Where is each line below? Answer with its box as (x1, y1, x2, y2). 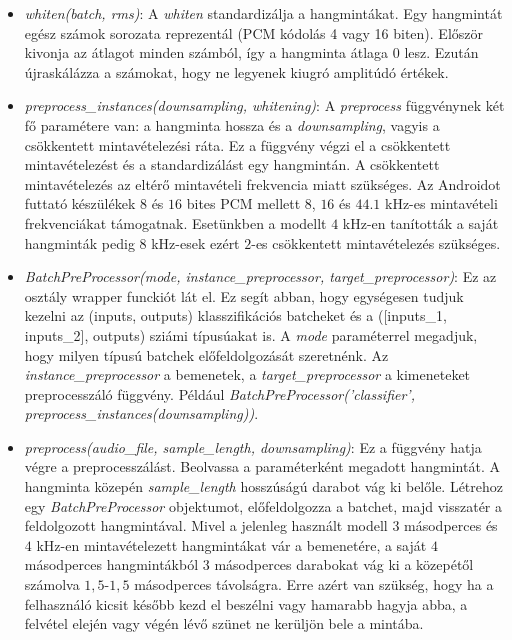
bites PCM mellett (186, 193, 301, 214)
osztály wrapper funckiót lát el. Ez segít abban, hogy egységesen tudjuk (24, 285, 464, 306)
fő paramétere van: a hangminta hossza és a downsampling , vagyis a (24, 114, 440, 135)
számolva (24, 574, 80, 595)
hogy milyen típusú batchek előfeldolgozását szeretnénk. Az (24, 344, 389, 365)
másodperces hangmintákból (24, 554, 199, 575)
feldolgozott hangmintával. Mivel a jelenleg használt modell (24, 515, 388, 536)
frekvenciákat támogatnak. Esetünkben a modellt (24, 212, 327, 233)
